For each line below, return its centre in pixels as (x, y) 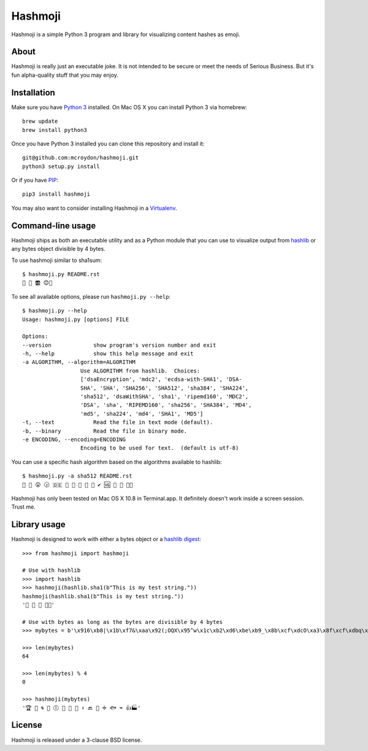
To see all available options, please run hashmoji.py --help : (91, 296)
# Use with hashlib (52, 570)
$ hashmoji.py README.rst (61, 274)
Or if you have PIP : (35, 180)
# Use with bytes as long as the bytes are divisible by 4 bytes (123, 622)
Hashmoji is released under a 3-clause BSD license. (77, 740)
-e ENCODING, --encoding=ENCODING (74, 439)
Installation (33, 92)
